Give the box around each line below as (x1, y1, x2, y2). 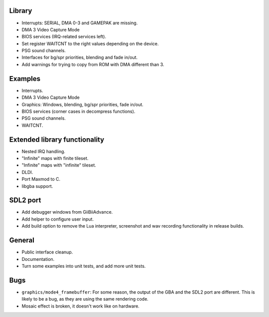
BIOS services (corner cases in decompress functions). (21, 108, 135, 114)
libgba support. (21, 183, 53, 189)
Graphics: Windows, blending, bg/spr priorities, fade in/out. (21, 101, 144, 107)
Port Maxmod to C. (21, 176, 61, 182)
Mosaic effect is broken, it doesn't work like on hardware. (21, 303, 139, 309)
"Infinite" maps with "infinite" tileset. (21, 162, 97, 168)
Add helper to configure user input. (21, 216, 94, 222)
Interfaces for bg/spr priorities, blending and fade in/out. (21, 55, 138, 61)
